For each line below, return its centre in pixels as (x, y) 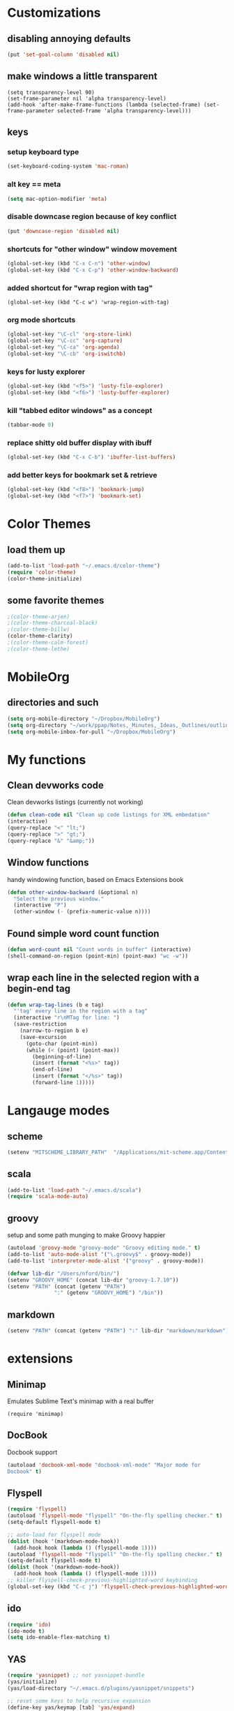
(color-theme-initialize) (45, 578)
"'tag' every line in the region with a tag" (81, 1011)
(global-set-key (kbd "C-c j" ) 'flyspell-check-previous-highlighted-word (118, 1586)
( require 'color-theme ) (42, 573)
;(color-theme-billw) (39, 629)
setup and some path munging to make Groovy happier (86, 1235)
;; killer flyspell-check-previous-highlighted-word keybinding (102, 1581)
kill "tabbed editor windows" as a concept (80, 410)
